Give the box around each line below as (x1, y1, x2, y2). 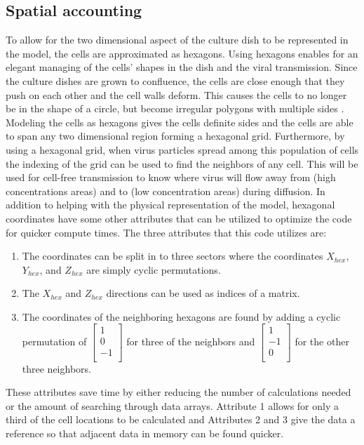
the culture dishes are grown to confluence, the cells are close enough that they (6, 73, 345, 88)
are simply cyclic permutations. (86, 262, 221, 277)
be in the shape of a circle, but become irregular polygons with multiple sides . (6, 101, 344, 116)
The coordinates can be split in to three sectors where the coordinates (22, 248, 323, 263)
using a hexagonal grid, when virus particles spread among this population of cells (6, 142, 359, 157)
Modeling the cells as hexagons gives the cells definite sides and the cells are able (6, 114, 353, 129)
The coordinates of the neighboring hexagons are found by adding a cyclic (22, 309, 341, 324)
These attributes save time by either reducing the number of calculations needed (6, 385, 351, 399)
